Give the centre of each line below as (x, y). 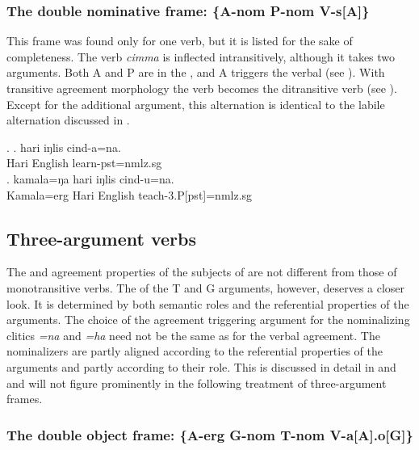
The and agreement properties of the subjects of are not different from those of (202, 272)
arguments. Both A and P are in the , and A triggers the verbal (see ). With (196, 72)
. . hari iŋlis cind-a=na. (64, 147)
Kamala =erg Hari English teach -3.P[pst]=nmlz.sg (130, 194)
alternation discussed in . (68, 120)
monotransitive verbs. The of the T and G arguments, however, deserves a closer (206, 287)
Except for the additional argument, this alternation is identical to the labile (196, 104)
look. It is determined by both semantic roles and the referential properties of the (208, 303)
